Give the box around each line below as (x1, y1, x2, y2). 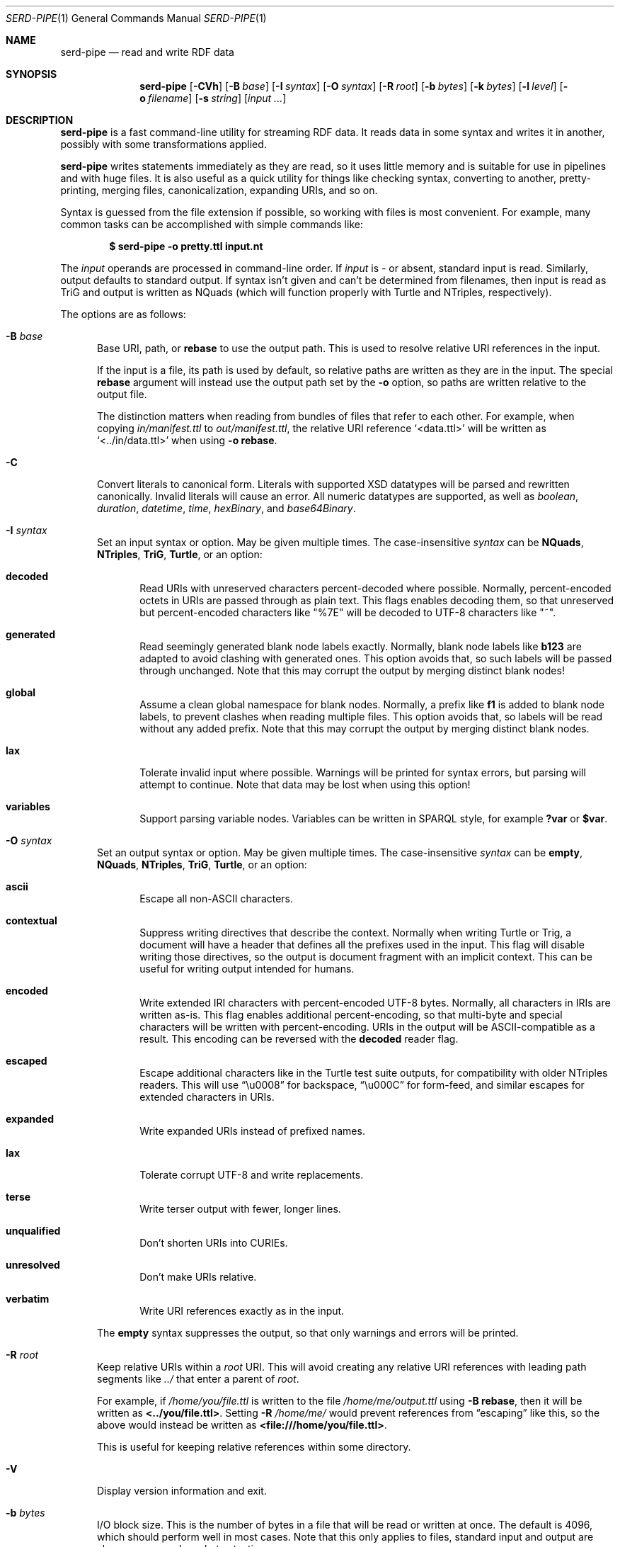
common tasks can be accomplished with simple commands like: (60, 218, 363, 230)
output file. (97, 388, 147, 400)
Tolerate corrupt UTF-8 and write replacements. (139, 1169, 364, 1181)
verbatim (6, 1293, 50, 1305)
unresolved (6, 1259, 60, 1271)
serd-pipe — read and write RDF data (60, 46, 234, 58)
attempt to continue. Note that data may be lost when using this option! (139, 778, 471, 790)
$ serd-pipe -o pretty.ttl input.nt (109, 240, 263, 252)
